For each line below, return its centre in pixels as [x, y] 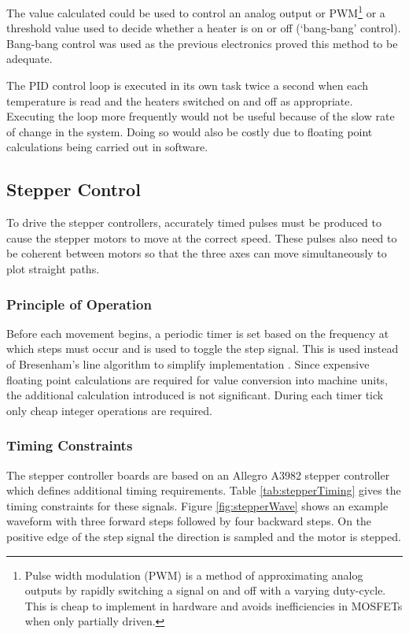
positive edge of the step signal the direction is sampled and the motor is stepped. [204, 536]
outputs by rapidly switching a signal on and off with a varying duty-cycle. [205, 590]
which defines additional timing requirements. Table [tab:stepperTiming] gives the [204, 490]
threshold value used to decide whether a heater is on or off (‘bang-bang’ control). [204, 28]
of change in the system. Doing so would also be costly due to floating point [190, 131]
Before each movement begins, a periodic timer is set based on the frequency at [198, 333]
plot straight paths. [53, 268]
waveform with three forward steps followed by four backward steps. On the [189, 521]
